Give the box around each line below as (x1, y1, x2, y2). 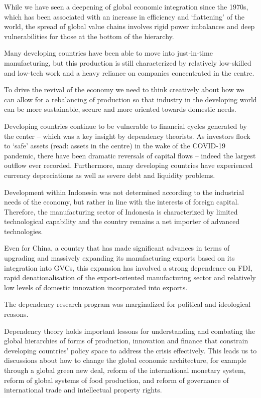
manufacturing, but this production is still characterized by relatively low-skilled (4, 57, 251, 68)
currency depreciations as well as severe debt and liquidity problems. (4, 169, 215, 180)
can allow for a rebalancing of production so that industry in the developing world (4, 94, 257, 104)
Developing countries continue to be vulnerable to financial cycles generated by (4, 120, 247, 131)
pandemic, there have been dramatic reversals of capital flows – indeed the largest (4, 150, 256, 160)
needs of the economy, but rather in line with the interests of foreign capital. (4, 196, 239, 207)
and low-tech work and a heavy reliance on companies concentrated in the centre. (4, 67, 254, 78)
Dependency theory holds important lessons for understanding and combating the (4, 325, 255, 336)
